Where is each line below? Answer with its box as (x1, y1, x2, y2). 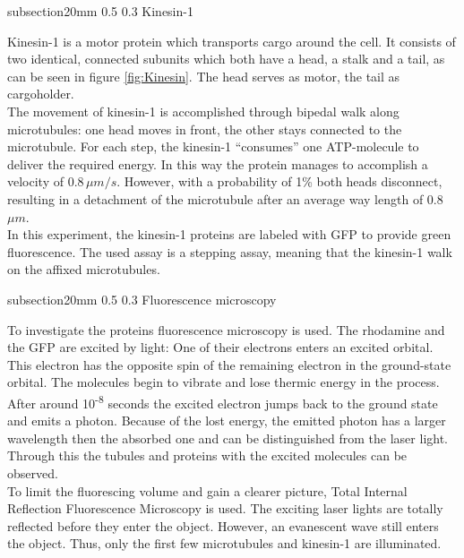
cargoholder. (7, 84, 74, 103)
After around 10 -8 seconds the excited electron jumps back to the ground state (7, 391, 438, 412)
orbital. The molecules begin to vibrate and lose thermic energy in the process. (7, 373, 440, 391)
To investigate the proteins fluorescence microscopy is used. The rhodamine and (7, 320, 445, 339)
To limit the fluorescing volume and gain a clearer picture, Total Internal (7, 481, 408, 500)
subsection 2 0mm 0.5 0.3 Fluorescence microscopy (7, 289, 277, 308)
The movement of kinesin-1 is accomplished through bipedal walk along (7, 101, 400, 120)
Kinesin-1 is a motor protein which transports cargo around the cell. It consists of (7, 31, 456, 50)
